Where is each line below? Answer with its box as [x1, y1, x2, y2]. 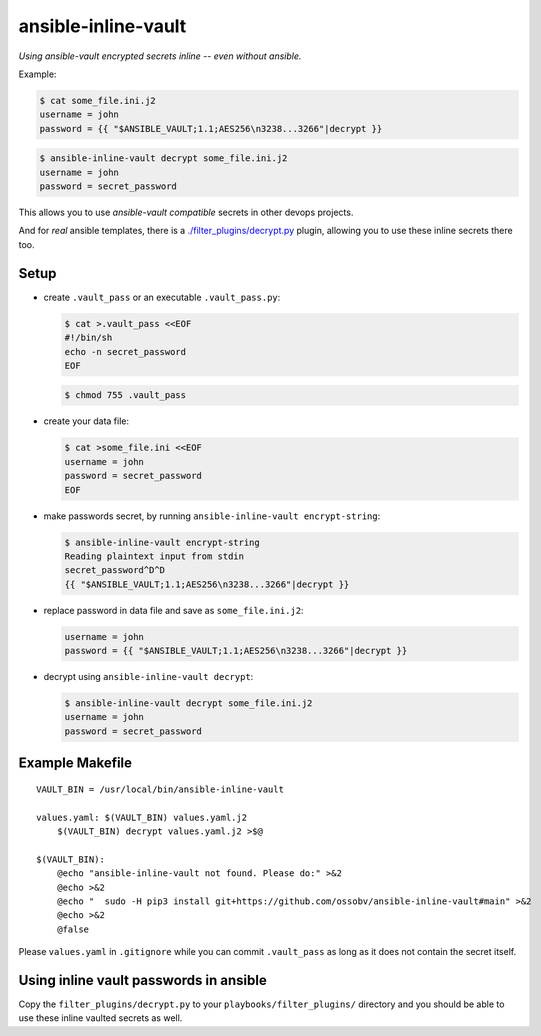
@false [56, 923, 90, 935]
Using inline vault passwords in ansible [18, 971, 267, 989]
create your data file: [43, 415, 130, 427]
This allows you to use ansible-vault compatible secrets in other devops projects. [18, 206, 354, 219]
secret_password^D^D [64, 565, 165, 576]
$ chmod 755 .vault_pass [64, 390, 187, 401]
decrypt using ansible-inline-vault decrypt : [43, 671, 254, 683]
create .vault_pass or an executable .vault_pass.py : [43, 291, 281, 303]
